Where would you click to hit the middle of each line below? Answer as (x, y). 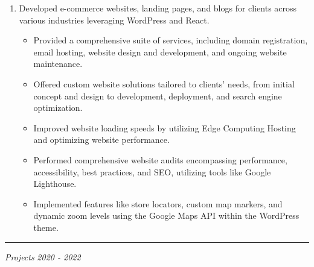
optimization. (58, 108)
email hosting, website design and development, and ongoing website (160, 52)
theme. (46, 227)
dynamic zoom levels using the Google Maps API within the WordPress (166, 215)
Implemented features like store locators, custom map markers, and (158, 203)
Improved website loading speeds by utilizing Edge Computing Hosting (165, 127)
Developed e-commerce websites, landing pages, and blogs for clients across (158, 8)
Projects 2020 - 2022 (43, 256)
